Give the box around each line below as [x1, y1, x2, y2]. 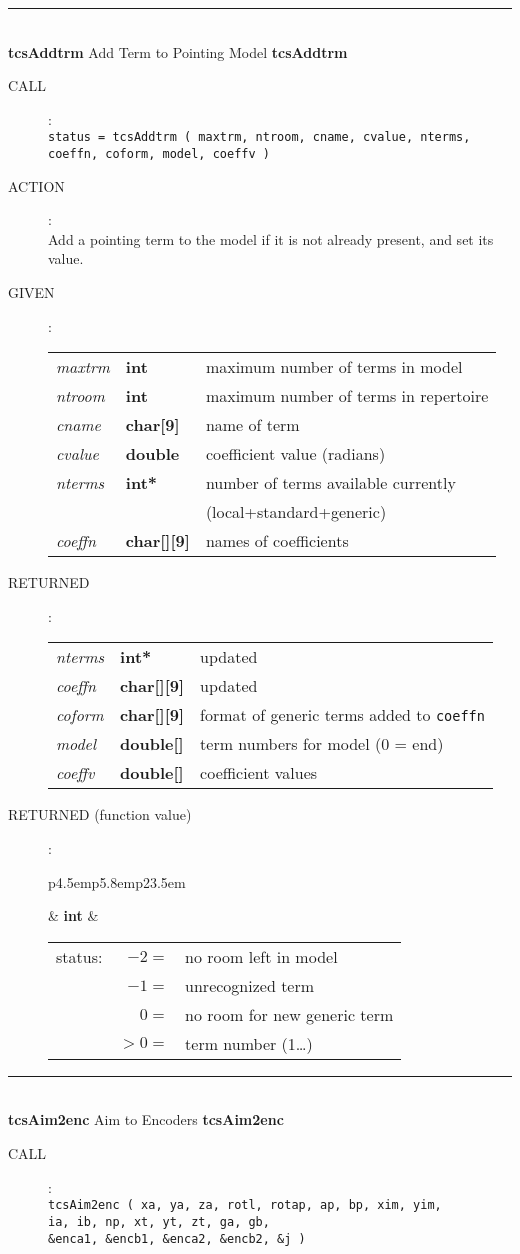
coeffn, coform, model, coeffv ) [48, 147, 270, 162]
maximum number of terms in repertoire [205, 384, 489, 408]
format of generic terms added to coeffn [200, 703, 485, 727]
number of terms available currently [205, 471, 456, 495]
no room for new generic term [185, 1002, 394, 1026]
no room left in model [185, 944, 338, 968]
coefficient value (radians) [205, 442, 386, 466]
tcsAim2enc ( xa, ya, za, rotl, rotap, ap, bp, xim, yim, [48, 1198, 442, 1213]
